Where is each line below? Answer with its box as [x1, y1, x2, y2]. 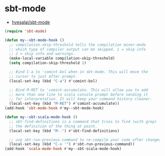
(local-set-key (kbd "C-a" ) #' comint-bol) [9, 78, 98, 84]
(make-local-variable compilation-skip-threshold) [9, 56, 115, 61]
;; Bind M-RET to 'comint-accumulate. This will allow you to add [9, 87, 148, 93]
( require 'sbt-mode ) [4, 29, 47, 33]
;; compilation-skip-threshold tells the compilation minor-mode [9, 42, 146, 47]
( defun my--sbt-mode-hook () [4, 37, 65, 42]
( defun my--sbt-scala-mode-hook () [4, 115, 78, 120]
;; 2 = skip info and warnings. [9, 51, 76, 57]
